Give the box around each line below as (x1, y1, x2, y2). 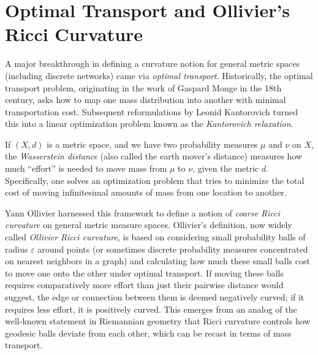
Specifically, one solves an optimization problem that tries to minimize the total (5, 174, 305, 186)
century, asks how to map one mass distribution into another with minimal (5, 93, 286, 106)
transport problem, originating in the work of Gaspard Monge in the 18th (5, 81, 282, 94)
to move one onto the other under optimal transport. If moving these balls (5, 266, 284, 279)
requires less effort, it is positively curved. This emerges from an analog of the (5, 302, 297, 315)
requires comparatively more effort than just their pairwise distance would (5, 278, 284, 291)
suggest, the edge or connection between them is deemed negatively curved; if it (5, 291, 305, 303)
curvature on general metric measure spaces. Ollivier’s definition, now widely (5, 218, 292, 231)
